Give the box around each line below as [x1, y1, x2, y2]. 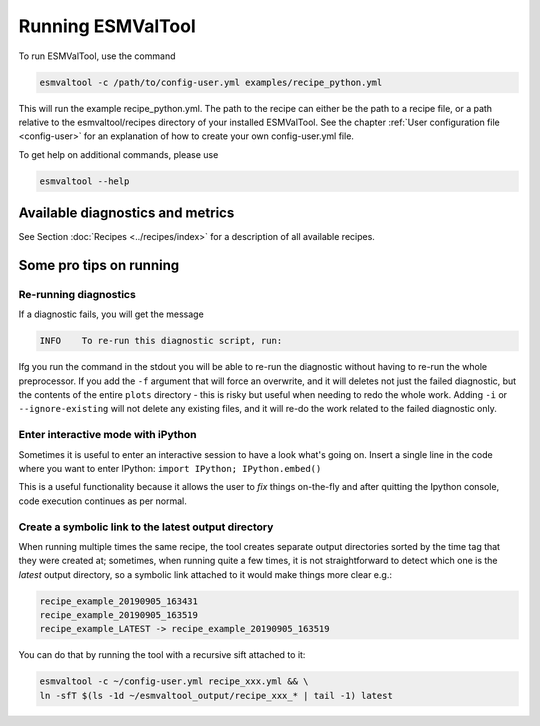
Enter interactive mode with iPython [18, 428, 197, 442]
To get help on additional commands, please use [18, 148, 219, 160]
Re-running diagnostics [18, 287, 137, 301]
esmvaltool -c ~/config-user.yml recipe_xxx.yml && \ [39, 676, 309, 687]
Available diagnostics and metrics [18, 205, 235, 222]
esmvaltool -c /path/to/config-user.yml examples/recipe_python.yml [39, 76, 383, 88]
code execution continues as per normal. [18, 495, 187, 507]
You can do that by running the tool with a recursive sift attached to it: [18, 649, 306, 661]
